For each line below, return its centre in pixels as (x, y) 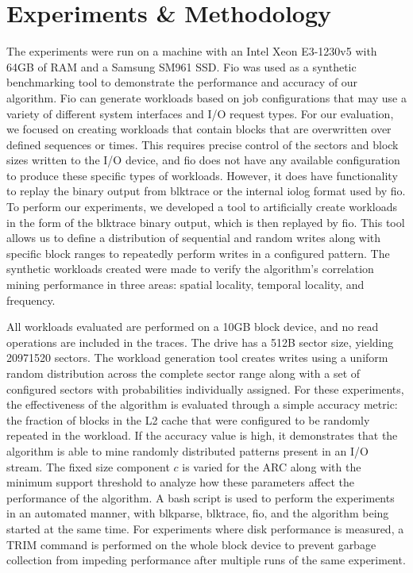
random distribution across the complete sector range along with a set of (183, 373)
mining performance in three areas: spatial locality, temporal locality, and (185, 285)
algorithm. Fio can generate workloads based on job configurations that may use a (206, 97)
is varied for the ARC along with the (272, 466)
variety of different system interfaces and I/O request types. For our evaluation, (200, 113)
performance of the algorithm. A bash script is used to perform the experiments (201, 497)
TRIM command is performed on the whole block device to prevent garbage (191, 544)
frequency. (31, 300)
